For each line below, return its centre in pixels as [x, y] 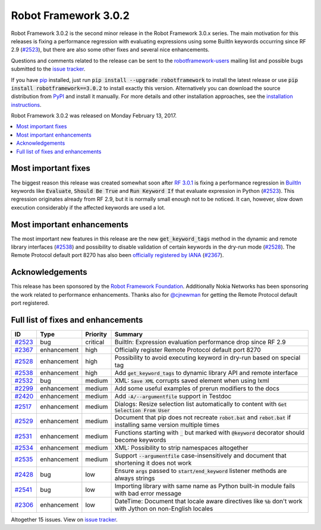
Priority [96, 334]
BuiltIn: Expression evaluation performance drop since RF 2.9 [200, 342]
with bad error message [148, 493]
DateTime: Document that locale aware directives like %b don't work [208, 501]
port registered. [30, 303]
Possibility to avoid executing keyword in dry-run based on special [207, 357]
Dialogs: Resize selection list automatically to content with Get [201, 404]
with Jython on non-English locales [164, 509]
